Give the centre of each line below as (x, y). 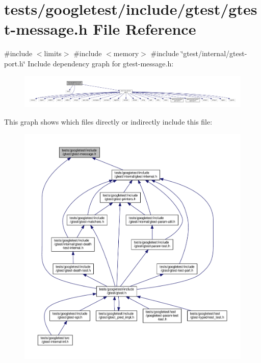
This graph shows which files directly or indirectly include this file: (108, 121)
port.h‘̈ (15, 63)
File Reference (145, 29)
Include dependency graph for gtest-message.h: (101, 63)
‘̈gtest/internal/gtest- (214, 53)
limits (53, 53)
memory (126, 53)
